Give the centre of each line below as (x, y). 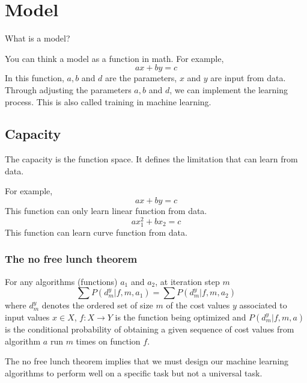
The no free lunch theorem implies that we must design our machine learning (147, 361)
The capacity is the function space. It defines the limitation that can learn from (151, 159)
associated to (263, 305)
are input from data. (248, 78)
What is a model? (38, 38)
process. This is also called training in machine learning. (108, 101)
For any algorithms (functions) (61, 281)
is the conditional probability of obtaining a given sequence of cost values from (150, 329)
